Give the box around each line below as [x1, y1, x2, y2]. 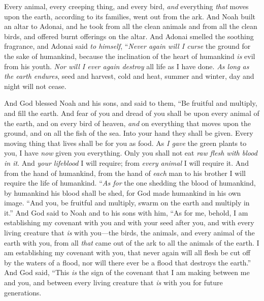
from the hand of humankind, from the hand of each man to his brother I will [4, 167, 246, 178]
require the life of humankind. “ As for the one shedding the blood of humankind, [4, 177, 256, 188]
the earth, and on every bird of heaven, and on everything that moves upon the [4, 117, 251, 128]
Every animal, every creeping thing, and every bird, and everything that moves [4, 1, 249, 11]
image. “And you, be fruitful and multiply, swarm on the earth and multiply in [4, 197, 250, 208]
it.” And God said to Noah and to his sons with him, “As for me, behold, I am [4, 207, 248, 218]
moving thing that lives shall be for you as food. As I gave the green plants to [4, 137, 247, 148]
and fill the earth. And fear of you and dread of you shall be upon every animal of [4, 107, 259, 118]
